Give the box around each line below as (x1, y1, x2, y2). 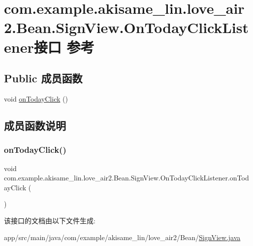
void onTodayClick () (4, 93, 68, 104)
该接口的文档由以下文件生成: (4, 215, 95, 225)
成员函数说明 (4, 117, 66, 133)
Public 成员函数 (4, 70, 83, 86)
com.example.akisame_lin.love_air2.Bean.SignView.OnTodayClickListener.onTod (4, 173, 249, 183)
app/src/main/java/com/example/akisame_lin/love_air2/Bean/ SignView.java (4, 232, 241, 242)
